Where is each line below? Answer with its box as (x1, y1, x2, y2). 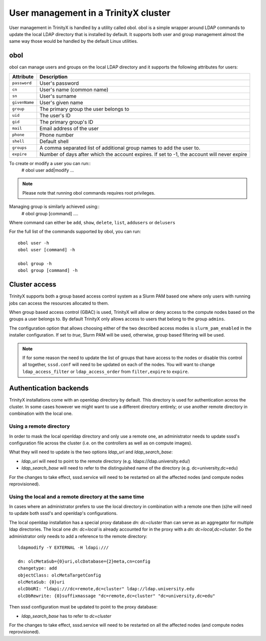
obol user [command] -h (18, 247, 75, 253)
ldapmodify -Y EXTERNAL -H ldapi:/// (18, 545, 109, 550)
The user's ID (39, 112, 71, 119)
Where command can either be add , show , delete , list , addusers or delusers (9, 219, 176, 225)
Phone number (39, 131, 74, 138)
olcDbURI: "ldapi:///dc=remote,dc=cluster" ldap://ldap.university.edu (18, 586, 195, 592)
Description (39, 73, 68, 80)
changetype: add (18, 566, 57, 571)
